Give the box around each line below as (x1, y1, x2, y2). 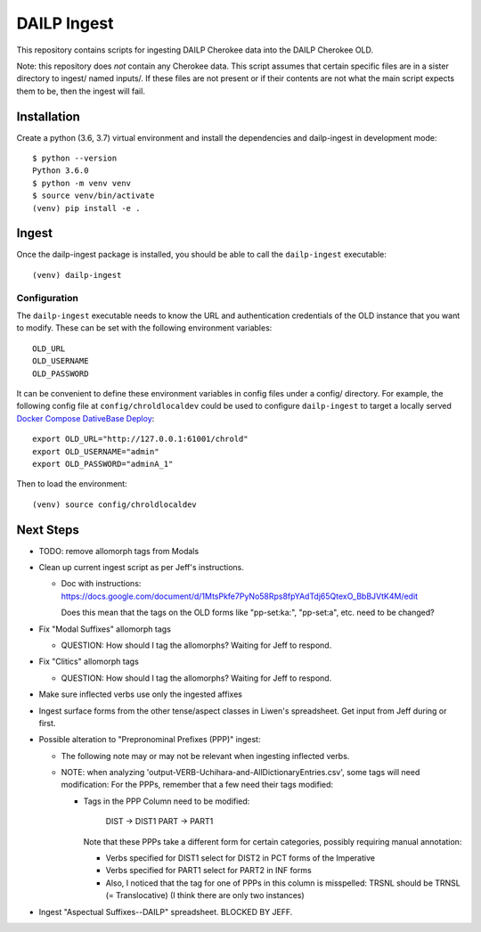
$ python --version (32, 153, 118, 164)
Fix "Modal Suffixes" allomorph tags (38, 624, 171, 634)
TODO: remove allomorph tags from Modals (38, 545, 200, 556)
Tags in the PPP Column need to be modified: (83, 796, 250, 806)
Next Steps (16, 522, 79, 537)
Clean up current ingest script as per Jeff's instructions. (38, 562, 244, 572)
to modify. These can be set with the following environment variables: (16, 323, 273, 333)
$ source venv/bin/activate (32, 191, 155, 200)
